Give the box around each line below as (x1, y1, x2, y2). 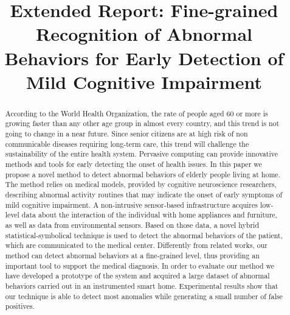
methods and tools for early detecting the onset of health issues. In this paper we (5, 159, 262, 169)
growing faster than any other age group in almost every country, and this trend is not (5, 118, 280, 129)
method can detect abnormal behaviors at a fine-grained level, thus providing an (5, 250, 260, 260)
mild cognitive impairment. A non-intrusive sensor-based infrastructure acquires (5, 199, 258, 210)
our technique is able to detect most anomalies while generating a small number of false (5, 291, 283, 301)
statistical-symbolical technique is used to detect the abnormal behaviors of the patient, (5, 230, 283, 240)
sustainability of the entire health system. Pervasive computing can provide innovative (5, 149, 278, 159)
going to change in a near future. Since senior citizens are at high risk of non (5, 129, 248, 139)
